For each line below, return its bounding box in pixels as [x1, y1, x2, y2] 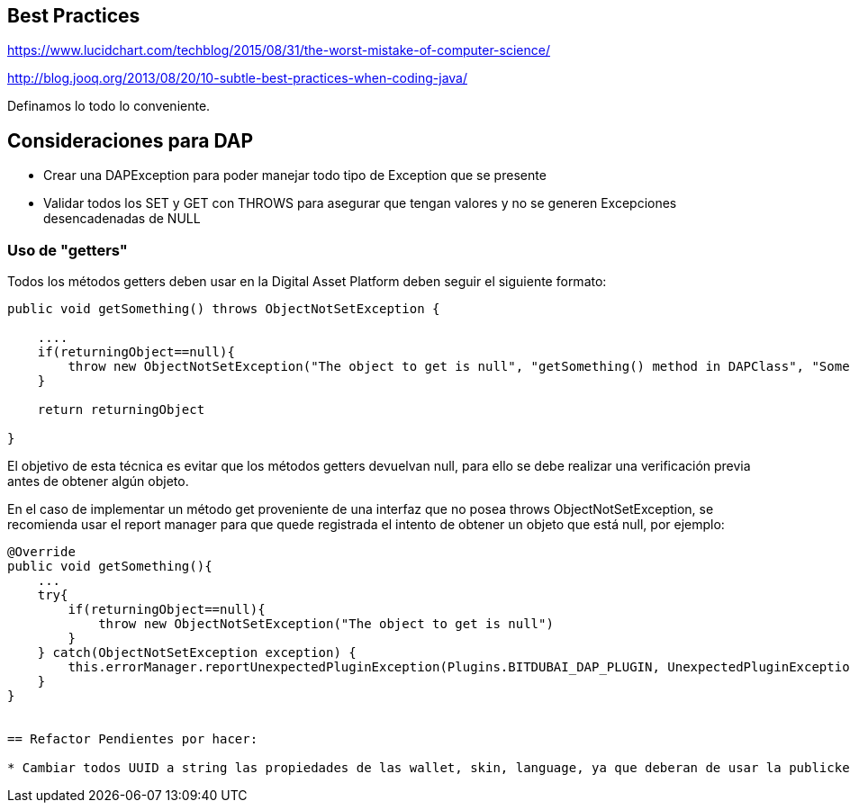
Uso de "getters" [7, 240, 128, 259]
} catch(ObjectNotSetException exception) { [37, 645, 357, 661]
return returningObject [37, 402, 205, 418]
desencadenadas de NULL [43, 211, 201, 227]
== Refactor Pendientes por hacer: [7, 732, 258, 747]
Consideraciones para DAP [7, 129, 254, 152]
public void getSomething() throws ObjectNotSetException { [7, 301, 440, 317]
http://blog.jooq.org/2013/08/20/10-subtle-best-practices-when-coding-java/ [7, 70, 467, 86]
